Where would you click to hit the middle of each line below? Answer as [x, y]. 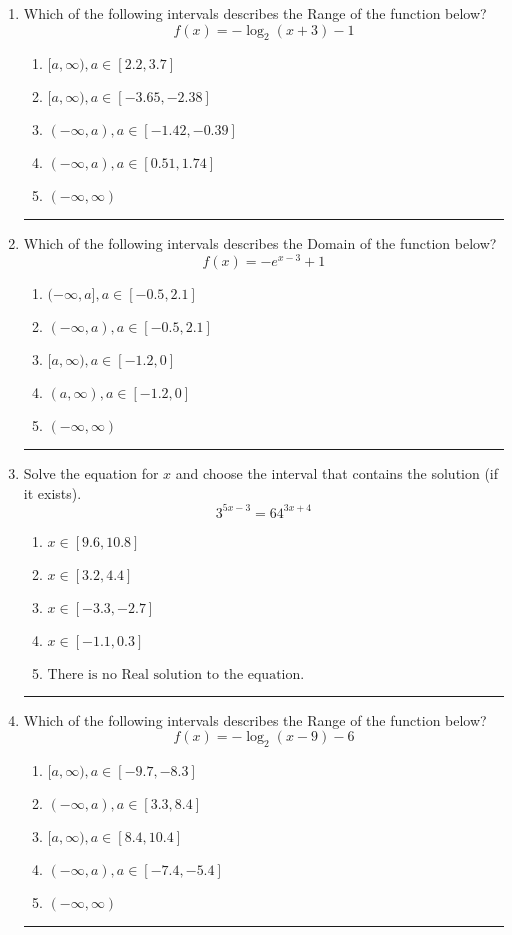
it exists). [52, 492]
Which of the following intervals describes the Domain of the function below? [260, 243]
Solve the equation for [91, 473]
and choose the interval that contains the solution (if [337, 473]
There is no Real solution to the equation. [176, 674]
